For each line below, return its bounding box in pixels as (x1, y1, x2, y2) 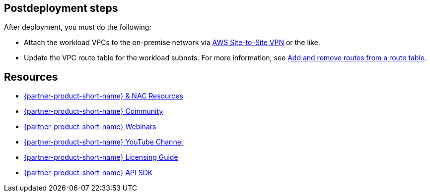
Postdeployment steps (4, 2, 118, 14)
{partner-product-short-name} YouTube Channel (24, 138, 183, 147)
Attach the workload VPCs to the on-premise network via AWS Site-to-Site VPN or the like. (24, 38, 320, 47)
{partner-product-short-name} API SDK (24, 168, 153, 177)
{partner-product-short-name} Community (24, 107, 163, 116)
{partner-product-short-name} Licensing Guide (24, 153, 178, 162)
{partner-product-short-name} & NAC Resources (24, 92, 183, 100)
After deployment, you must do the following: (4, 23, 151, 32)
